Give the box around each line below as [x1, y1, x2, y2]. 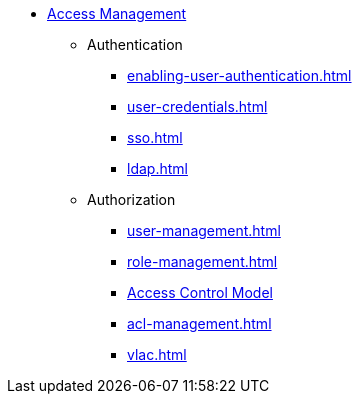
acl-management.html [127, 315, 272, 332]
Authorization [87, 191, 176, 208]
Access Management [47, 5, 187, 22]
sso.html [127, 129, 183, 146]
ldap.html [127, 160, 188, 177]
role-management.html [127, 253, 278, 270]
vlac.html [127, 346, 187, 363]
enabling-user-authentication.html [127, 67, 352, 84]
